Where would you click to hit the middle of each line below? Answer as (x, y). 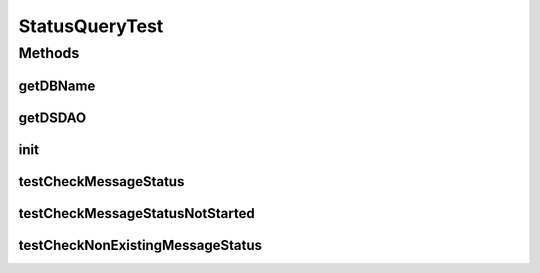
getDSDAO (52, 117)
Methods (49, 53)
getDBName (57, 85)
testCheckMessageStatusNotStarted (136, 213)
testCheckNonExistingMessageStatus (140, 245)
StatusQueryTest (91, 26)
